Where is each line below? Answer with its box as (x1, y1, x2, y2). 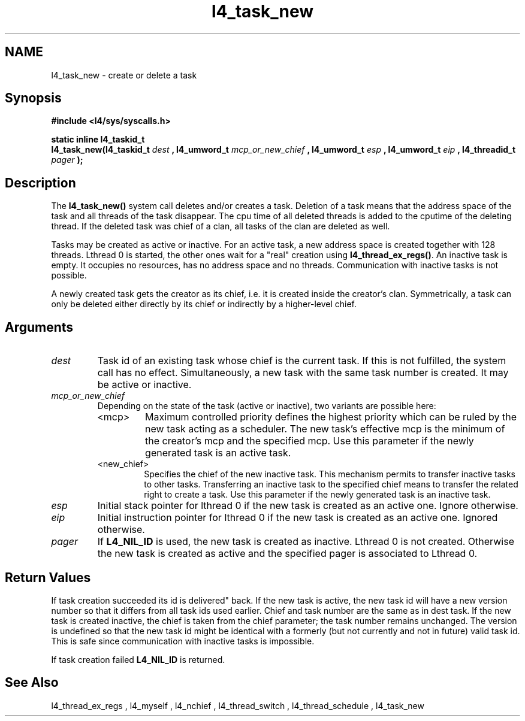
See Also (5, 675, 59, 690)
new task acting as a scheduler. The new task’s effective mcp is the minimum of (145, 423, 505, 435)
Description (5, 175, 76, 190)
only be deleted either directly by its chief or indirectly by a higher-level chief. (51, 299, 357, 310)
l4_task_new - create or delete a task (51, 69, 197, 80)
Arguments (5, 319, 74, 335)
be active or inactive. (97, 378, 192, 391)
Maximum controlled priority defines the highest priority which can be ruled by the (145, 411, 517, 423)
